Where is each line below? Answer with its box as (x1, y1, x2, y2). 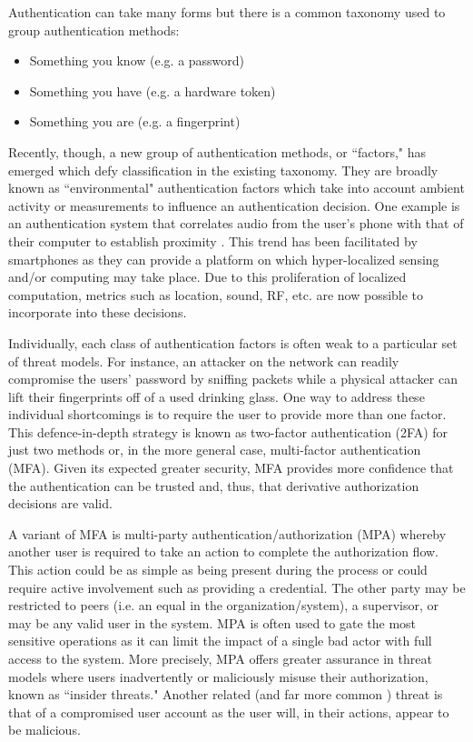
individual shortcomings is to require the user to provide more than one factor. (8, 405, 447, 424)
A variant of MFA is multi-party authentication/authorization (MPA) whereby (8, 524, 447, 543)
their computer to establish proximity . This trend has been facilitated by (8, 231, 418, 250)
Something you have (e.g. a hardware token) (29, 81, 276, 100)
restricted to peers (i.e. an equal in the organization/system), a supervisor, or (8, 596, 439, 615)
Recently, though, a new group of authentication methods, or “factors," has (8, 142, 427, 161)
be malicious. (8, 720, 81, 739)
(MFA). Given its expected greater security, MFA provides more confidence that (8, 458, 454, 477)
